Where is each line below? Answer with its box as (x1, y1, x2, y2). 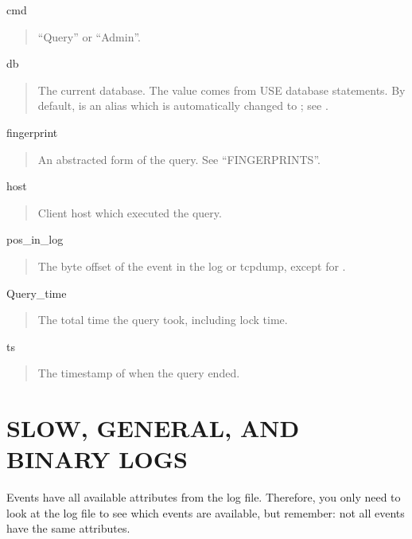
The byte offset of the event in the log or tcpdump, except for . (37, 257, 346, 274)
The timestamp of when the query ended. (37, 365, 240, 381)
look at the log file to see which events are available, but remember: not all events (6, 504, 405, 521)
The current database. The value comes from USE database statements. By (37, 81, 406, 98)
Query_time (6, 284, 67, 301)
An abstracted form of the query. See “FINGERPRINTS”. (37, 150, 321, 167)
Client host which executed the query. (37, 204, 222, 221)
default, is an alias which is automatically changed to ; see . (37, 97, 328, 114)
